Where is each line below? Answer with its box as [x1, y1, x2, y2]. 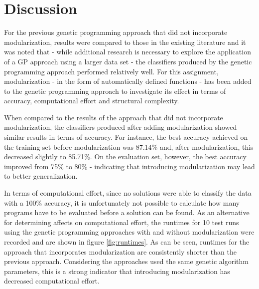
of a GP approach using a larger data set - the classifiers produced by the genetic [4, 56, 252, 66]
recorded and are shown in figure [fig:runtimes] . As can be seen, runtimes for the [4, 237, 250, 247]
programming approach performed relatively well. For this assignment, [4, 66, 219, 76]
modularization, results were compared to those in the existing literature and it [4, 36, 246, 47]
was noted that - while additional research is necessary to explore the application [4, 46, 251, 57]
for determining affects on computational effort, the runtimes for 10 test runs [4, 217, 239, 227]
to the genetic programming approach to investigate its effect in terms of [4, 85, 226, 96]
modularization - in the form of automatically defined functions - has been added [4, 76, 252, 86]
